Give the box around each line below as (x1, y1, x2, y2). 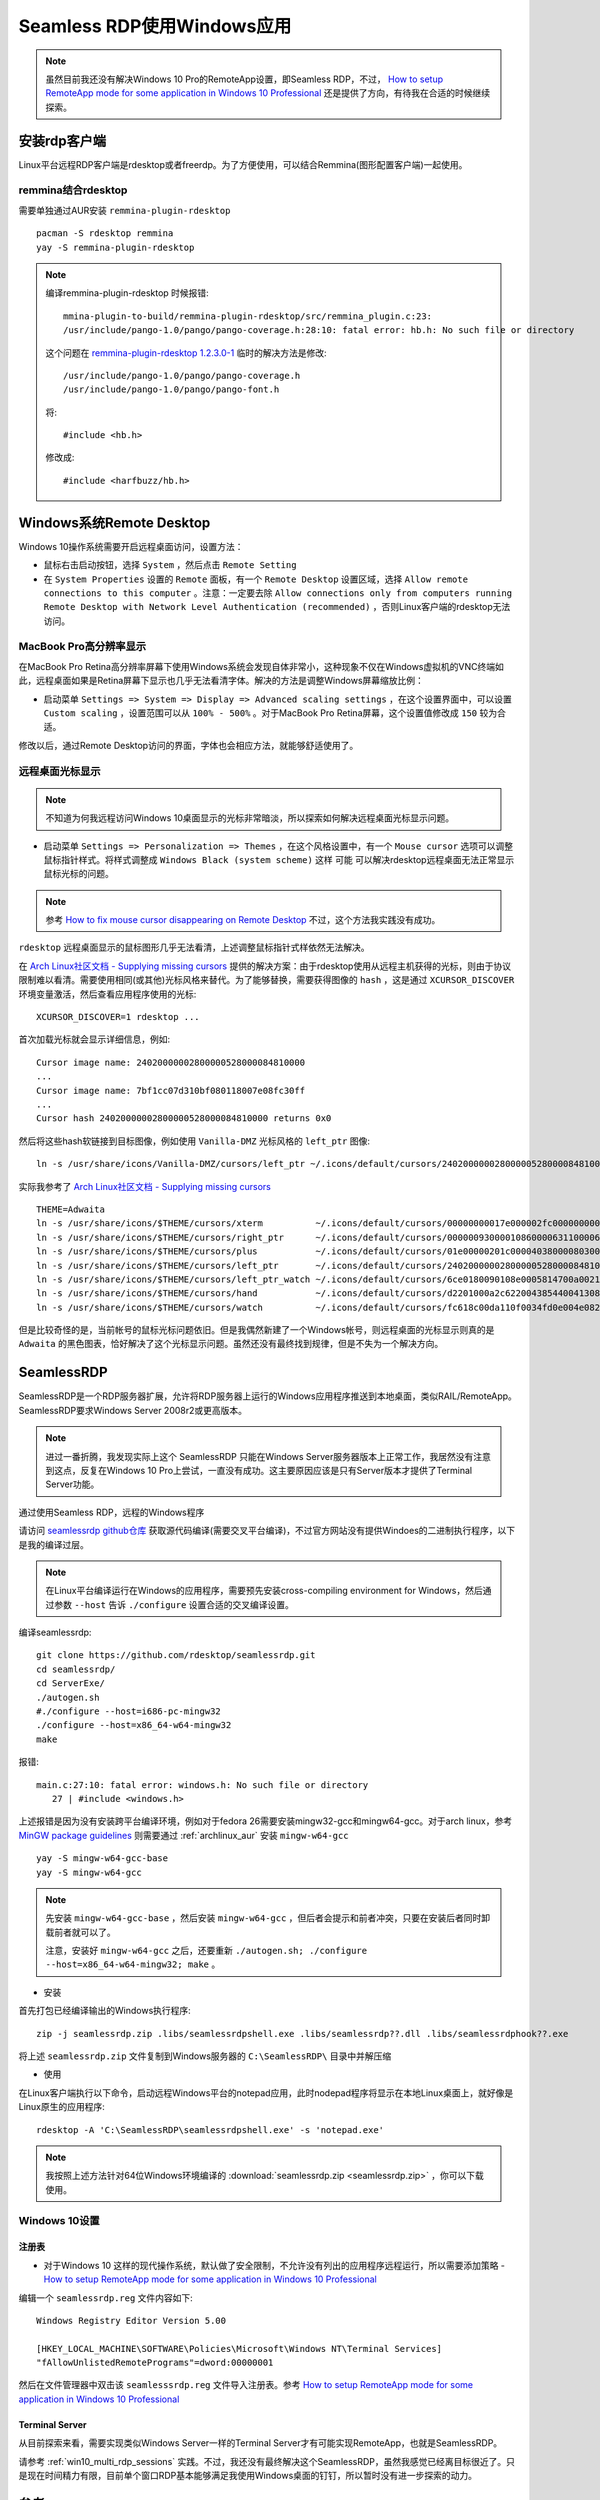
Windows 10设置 (18, 2213, 100, 2227)
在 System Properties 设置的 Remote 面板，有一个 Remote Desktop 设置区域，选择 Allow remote (43, 573, 469, 585)
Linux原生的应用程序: (18, 2101, 105, 2113)
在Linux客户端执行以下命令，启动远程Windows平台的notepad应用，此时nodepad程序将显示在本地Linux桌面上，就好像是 (18, 2086, 514, 2099)
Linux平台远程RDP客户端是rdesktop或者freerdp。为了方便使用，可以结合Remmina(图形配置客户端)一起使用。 (18, 158, 468, 170)
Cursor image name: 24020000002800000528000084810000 (36, 1056, 305, 1068)
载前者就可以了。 (45, 1926, 116, 1938)
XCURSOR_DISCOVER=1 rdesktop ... (36, 1011, 200, 1023)
